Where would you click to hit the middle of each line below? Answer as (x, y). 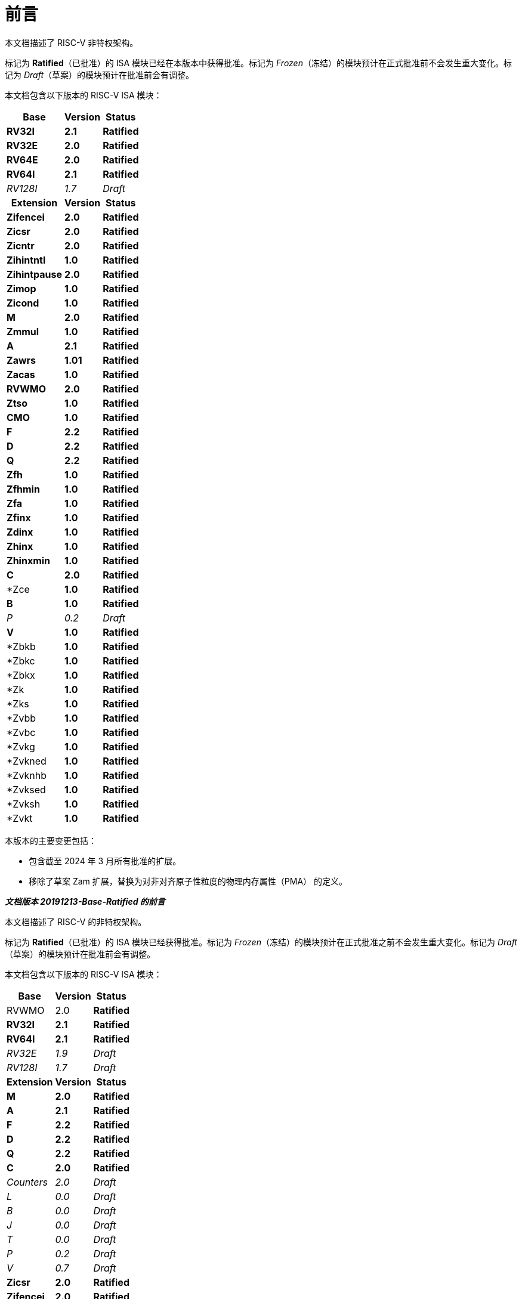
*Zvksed (26, 789)
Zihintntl (26, 260)
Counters (27, 1182)
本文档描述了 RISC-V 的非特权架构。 (76, 921)
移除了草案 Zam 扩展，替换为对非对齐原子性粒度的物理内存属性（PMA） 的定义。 (188, 881)
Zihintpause (35, 274)
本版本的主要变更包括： (51, 840)
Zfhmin (23, 489)
